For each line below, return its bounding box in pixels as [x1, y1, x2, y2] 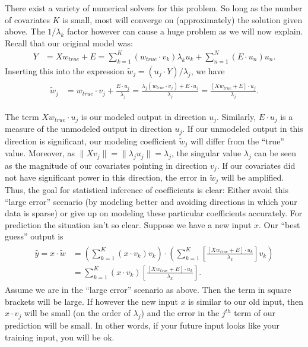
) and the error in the [141, 307, 220, 319]
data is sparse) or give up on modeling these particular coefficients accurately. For [5, 207, 303, 219]
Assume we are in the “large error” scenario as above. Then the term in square [5, 283, 291, 295]
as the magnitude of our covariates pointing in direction [5, 159, 208, 172]
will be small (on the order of [24, 307, 131, 319]
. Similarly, [216, 110, 256, 122]
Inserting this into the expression [5, 64, 125, 77]
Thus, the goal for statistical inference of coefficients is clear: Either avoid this [5, 183, 288, 195]
